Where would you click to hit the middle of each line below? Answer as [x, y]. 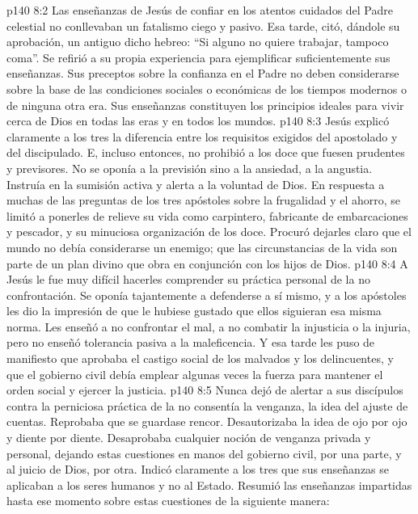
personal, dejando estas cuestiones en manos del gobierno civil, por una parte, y [204, 453]
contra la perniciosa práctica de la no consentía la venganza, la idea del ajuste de [207, 405]
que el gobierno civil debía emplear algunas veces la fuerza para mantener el [195, 374]
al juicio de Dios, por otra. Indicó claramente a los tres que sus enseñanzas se [198, 469]
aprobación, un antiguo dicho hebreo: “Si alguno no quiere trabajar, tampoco [198, 42]
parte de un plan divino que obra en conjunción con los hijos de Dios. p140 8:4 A [207, 263]
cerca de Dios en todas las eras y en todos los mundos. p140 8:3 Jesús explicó [198, 121]
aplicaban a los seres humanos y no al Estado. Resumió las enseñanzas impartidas [209, 485]
